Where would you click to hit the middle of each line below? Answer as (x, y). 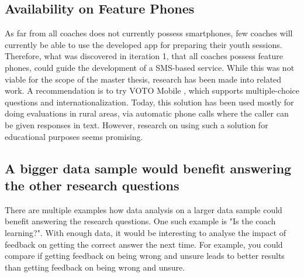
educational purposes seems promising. (74, 136)
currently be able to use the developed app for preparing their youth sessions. (144, 44)
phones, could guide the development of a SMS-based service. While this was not (150, 67)
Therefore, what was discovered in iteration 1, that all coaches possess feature (144, 56)
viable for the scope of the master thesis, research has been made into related (143, 79)
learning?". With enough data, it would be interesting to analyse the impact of (146, 232)
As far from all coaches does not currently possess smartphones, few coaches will (149, 33)
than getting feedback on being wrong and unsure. (95, 267)
